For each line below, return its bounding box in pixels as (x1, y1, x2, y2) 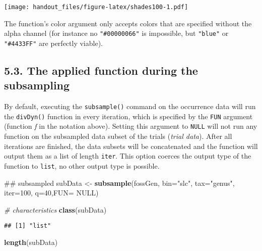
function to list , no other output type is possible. (4, 160, 160, 171)
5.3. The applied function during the (4, 62, 198, 78)
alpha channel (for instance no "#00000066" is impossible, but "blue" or (4, 28, 229, 38)
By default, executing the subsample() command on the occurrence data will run (4, 101, 256, 112)
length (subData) (4, 237, 58, 247)
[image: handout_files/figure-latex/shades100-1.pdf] (4, 4, 188, 11)
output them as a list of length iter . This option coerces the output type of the (4, 150, 251, 161)
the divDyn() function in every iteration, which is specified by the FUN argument (4, 111, 253, 121)
